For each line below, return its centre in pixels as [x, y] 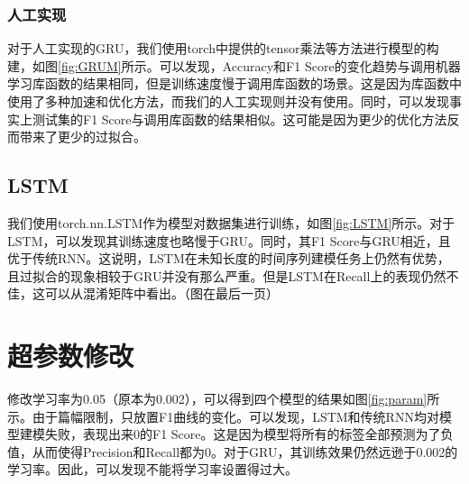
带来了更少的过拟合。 [83, 137]
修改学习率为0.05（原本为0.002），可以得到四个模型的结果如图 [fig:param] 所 [224, 399]
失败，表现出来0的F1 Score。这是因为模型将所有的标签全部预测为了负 [249, 434]
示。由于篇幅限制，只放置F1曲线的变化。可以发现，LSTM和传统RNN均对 [223, 416]
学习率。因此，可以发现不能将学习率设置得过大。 [152, 469]
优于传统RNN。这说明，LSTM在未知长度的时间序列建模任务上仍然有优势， [229, 258]
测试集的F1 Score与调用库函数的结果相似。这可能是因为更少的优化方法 [239, 119]
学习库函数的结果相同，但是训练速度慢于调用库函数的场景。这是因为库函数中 [234, 83]
